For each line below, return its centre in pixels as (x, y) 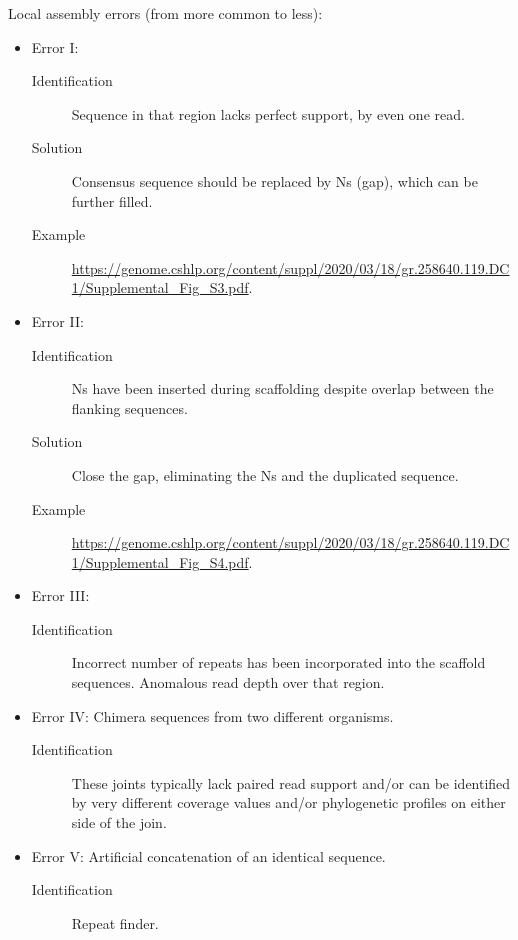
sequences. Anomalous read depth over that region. (228, 682)
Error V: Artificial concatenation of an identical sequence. (208, 855)
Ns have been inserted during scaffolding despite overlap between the (282, 388)
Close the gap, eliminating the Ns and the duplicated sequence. (265, 474)
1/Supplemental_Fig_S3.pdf (160, 287)
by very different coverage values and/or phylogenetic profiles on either (288, 802)
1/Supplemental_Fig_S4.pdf (160, 561)
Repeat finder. (115, 922)
